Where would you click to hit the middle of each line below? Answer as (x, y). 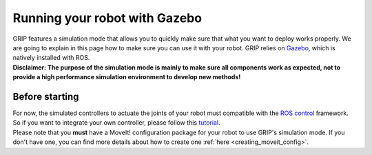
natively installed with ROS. (51, 58)
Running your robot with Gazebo (107, 18)
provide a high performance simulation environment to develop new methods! (127, 77)
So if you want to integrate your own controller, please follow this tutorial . (116, 123)
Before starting (46, 96)
